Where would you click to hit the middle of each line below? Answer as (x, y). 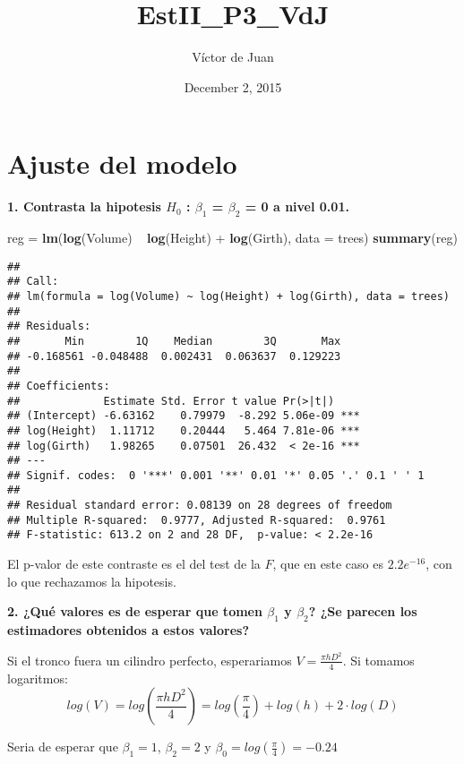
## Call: (33, 282)
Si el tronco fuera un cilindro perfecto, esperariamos (150, 660)
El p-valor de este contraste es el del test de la (134, 564)
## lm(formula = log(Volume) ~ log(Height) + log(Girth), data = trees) (228, 296)
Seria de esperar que (63, 747)
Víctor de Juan (233, 57)
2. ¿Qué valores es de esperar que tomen (135, 611)
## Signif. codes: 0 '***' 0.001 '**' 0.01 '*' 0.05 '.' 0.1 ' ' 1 (216, 475)
